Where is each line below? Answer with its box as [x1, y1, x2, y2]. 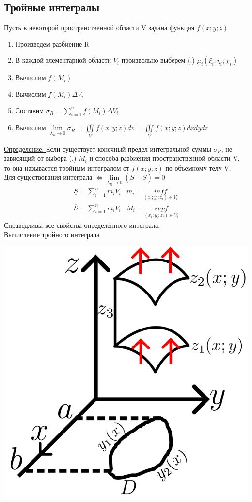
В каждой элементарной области [15, 55, 111, 65]
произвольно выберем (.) [121, 55, 195, 65]
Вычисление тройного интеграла [4, 229, 100, 240]
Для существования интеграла [4, 172, 93, 182]
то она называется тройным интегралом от [4, 162, 129, 173]
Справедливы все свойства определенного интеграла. [4, 220, 160, 230]
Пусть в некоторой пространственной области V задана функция [4, 22, 195, 33]
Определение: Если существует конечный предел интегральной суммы [4, 143, 211, 154]
